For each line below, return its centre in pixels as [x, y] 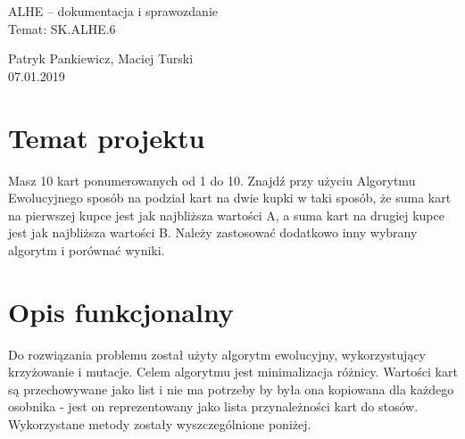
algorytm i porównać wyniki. [87, 249]
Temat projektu [107, 137]
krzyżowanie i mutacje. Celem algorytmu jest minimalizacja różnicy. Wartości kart [233, 372]
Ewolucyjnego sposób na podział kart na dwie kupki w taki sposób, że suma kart [230, 198]
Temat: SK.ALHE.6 [62, 28]
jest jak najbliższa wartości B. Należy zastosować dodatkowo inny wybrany [213, 232]
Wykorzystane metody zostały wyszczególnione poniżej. [160, 423]
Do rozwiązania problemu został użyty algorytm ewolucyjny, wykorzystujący [217, 354]
